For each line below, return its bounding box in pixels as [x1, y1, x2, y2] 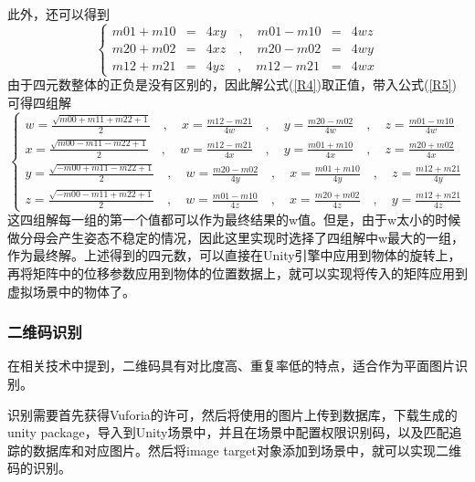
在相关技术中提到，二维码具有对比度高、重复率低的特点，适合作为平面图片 [7, 356, 455, 375]
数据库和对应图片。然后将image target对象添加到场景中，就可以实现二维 [32, 440, 462, 459]
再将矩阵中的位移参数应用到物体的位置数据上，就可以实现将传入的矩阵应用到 [7, 263, 468, 282]
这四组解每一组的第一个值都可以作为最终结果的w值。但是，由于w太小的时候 [7, 210, 461, 229]
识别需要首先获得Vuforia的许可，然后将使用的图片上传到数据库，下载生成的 [7, 404, 458, 424]
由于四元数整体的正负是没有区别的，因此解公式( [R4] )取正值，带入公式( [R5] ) [7, 75, 457, 94]
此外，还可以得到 [7, 5, 110, 23]
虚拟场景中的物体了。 [7, 281, 135, 300]
